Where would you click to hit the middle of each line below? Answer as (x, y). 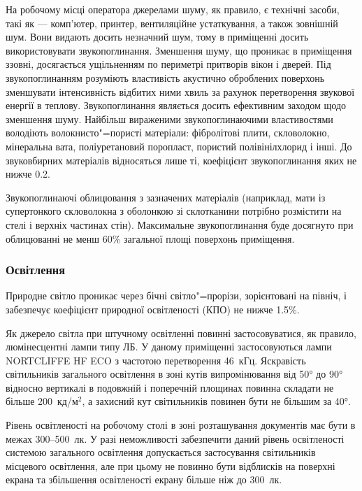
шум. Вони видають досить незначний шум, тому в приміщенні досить (157, 37)
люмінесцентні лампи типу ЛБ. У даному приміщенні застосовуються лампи (169, 347)
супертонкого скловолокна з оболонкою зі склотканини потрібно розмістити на (174, 211)
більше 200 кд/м (42, 401)
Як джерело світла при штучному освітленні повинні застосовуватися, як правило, (181, 333)
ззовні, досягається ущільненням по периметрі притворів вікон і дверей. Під (168, 64)
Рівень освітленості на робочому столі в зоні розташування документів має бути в (181, 425)
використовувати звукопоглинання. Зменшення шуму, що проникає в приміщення (179, 50)
